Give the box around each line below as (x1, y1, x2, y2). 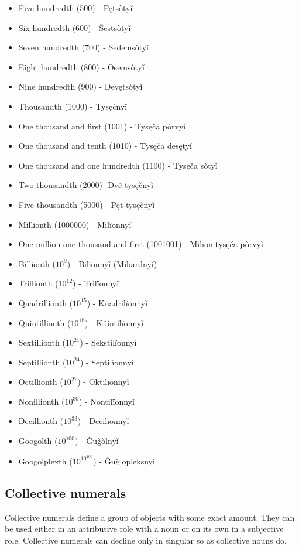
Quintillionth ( (18, 316, 71, 329)
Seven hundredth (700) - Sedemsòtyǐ (18, 41, 149, 53)
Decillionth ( (18, 415, 64, 427)
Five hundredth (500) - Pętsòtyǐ (18, 2, 133, 13)
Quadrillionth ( (18, 296, 73, 309)
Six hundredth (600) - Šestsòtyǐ (18, 21, 131, 33)
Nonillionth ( (18, 395, 65, 407)
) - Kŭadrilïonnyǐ (87, 296, 148, 309)
